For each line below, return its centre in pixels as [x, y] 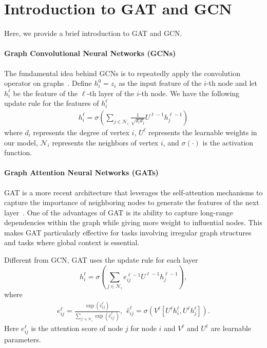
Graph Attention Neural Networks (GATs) [81, 172]
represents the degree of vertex [81, 132]
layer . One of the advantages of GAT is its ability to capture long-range [119, 212]
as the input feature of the [160, 83]
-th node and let [232, 83]
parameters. [23, 340]
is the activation [228, 142]
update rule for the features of [52, 103]
